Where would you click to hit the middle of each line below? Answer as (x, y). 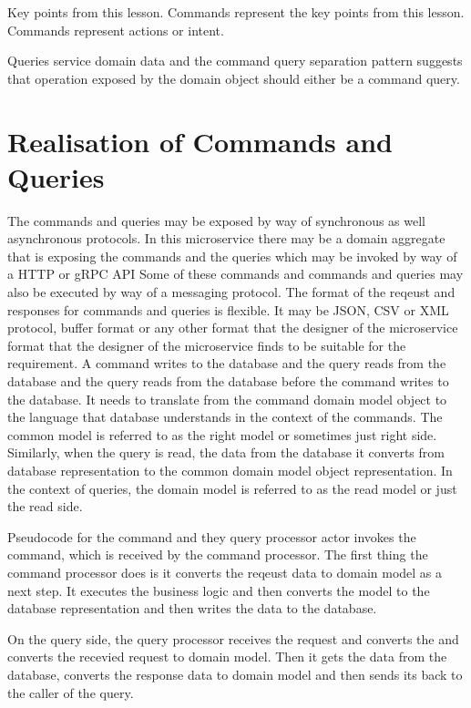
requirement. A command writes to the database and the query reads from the (227, 363)
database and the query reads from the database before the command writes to (228, 381)
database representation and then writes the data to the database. (192, 608)
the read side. (45, 506)
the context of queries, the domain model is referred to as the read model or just (232, 488)
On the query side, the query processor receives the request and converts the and (233, 638)
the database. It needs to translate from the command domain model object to (227, 399)
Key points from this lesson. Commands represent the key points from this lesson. (236, 12)
